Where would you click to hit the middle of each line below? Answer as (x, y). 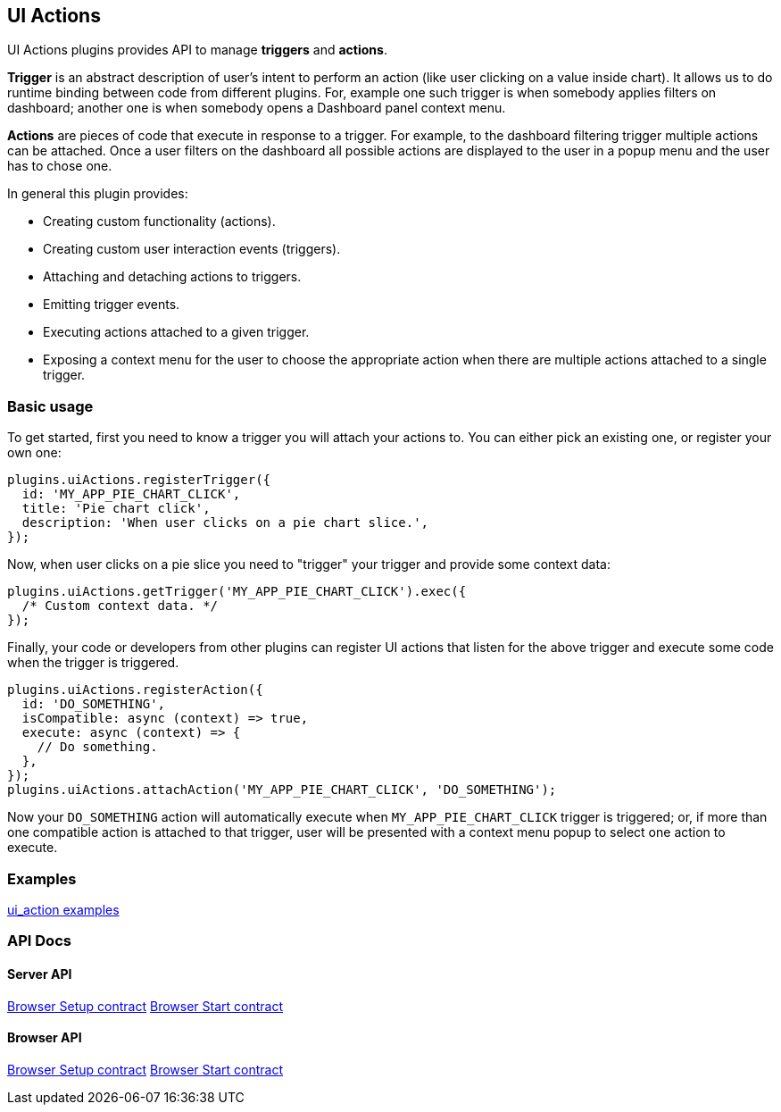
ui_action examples (63, 909)
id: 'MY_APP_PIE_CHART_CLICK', (131, 494)
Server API (40, 974)
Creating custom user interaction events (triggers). (192, 249)
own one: (34, 453)
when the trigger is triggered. (93, 663)
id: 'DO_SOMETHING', (94, 704)
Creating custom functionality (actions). (159, 222)
